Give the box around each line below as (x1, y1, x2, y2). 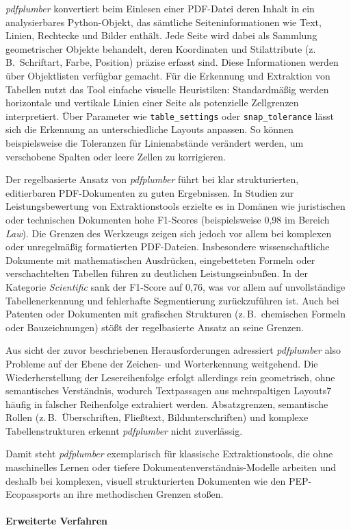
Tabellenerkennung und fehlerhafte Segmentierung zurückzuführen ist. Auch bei (5, 293, 339, 307)
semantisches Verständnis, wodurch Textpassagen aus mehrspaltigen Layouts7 (5, 383, 332, 398)
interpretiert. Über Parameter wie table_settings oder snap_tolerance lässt (5, 108, 334, 123)
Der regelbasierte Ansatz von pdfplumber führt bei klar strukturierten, (5, 172, 299, 186)
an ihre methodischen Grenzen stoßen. (63, 487, 224, 501)
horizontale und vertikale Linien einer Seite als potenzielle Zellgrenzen (5, 95, 299, 110)
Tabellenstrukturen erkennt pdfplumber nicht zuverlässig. (5, 423, 243, 437)
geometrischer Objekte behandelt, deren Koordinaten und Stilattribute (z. (5, 41, 316, 56)
